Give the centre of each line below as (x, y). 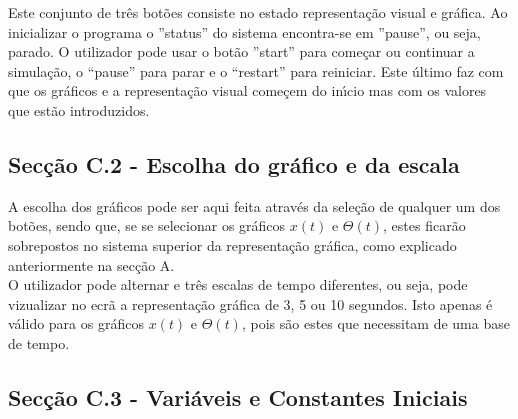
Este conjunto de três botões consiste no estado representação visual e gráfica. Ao (258, 12)
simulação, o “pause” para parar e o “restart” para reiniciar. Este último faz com (256, 70)
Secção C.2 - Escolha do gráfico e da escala (234, 163)
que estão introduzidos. (79, 109)
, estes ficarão (424, 225)
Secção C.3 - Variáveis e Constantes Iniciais (238, 396)
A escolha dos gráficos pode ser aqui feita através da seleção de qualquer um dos (254, 205)
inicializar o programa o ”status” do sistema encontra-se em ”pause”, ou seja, (244, 31)
